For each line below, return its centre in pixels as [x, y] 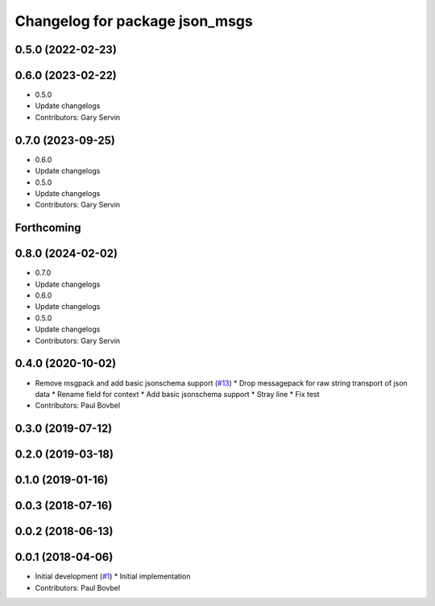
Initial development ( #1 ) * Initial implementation [113, 576]
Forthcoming [48, 228]
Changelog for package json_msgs [134, 21]
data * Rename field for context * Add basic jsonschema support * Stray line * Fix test [177, 394]
